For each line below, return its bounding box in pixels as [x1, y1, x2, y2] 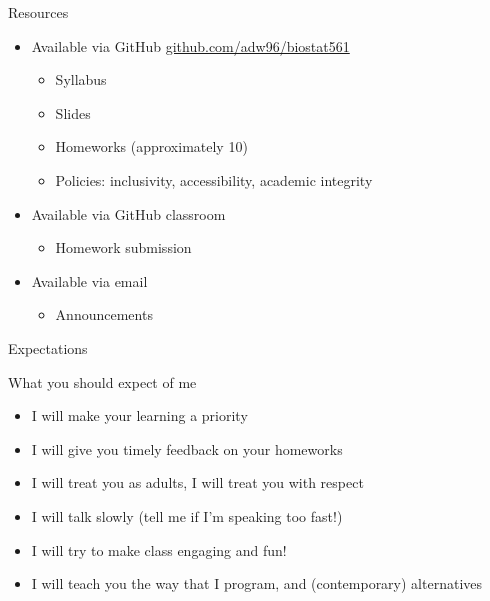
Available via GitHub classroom [31, 203, 226, 224]
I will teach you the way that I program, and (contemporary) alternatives [31, 573, 483, 594]
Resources [8, 2, 69, 22]
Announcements [55, 304, 153, 325]
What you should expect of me [8, 371, 197, 392]
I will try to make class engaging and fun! [31, 539, 287, 560]
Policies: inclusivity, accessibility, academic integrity [55, 169, 373, 190]
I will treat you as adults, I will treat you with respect [31, 472, 364, 493]
